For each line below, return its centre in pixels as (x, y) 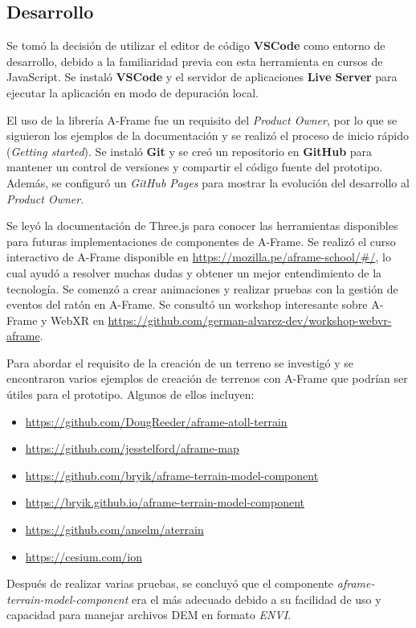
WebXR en (77, 320)
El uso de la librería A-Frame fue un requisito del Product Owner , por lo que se (202, 119)
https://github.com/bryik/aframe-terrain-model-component (172, 475)
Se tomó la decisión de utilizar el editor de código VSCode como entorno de (196, 45)
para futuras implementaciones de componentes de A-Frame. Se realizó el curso (201, 241)
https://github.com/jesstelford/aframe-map (132, 448)
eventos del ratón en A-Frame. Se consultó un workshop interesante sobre (187, 304)
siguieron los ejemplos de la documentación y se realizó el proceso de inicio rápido (208, 135)
